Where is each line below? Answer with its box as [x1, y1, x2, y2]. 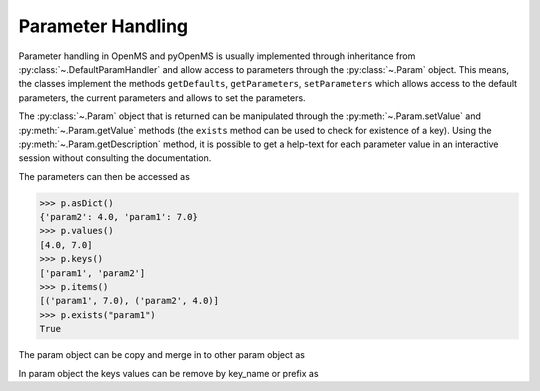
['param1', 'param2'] [39, 267, 146, 279]
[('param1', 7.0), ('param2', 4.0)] [39, 295, 220, 307]
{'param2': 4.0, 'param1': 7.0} [39, 211, 199, 223]
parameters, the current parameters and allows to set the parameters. [18, 91, 306, 104]
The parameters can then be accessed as [18, 170, 190, 182]
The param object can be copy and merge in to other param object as [18, 349, 305, 361]
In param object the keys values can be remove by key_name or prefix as [18, 367, 319, 379]
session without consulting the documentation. [18, 152, 212, 164]
